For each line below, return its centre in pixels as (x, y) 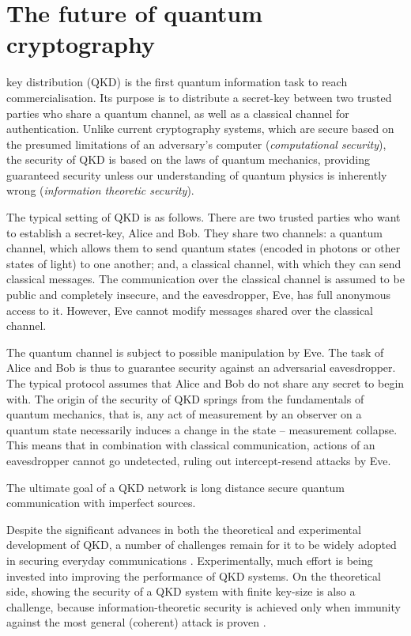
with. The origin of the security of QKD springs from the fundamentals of (185, 398)
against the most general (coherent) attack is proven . (136, 622)
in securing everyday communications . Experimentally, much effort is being (190, 560)
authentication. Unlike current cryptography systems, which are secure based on (200, 129)
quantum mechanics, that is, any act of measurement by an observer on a (184, 414)
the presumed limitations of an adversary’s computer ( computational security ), (196, 144)
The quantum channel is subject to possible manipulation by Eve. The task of (195, 352)
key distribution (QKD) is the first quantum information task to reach (177, 82)
